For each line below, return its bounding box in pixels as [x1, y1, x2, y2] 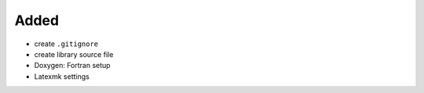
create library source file [34, 49, 114, 59]
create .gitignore [34, 39, 99, 48]
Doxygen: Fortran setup [34, 61, 111, 70]
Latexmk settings [34, 71, 90, 81]
